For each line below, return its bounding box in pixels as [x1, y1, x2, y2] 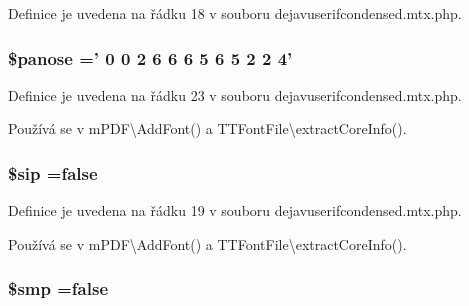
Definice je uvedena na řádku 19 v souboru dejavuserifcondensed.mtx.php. [8, 200, 462, 221]
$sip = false [8, 160, 98, 185]
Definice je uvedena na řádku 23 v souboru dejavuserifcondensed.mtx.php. [8, 84, 462, 105]
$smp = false [8, 276, 109, 301]
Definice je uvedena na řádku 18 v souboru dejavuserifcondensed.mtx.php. [8, 3, 462, 23]
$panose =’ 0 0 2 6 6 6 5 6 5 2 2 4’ [8, 45, 293, 70]
